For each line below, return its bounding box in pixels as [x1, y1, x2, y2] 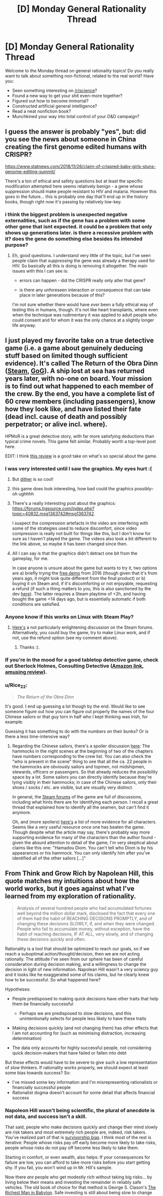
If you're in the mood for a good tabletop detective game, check [5, 657, 159, 663]
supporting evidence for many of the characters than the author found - [12, 834, 156, 840]
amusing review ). [5, 669, 47, 676]
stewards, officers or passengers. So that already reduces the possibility [12, 769, 158, 775]
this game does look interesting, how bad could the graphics [12, 486, 134, 492]
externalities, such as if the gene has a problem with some [5, 217, 145, 224]
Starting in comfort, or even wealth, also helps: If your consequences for [5, 1155, 150, 1160]
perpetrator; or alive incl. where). [5, 420, 108, 429]
